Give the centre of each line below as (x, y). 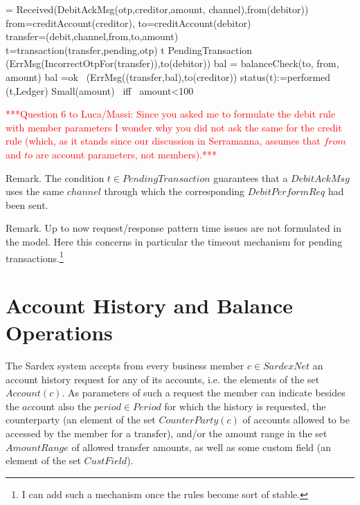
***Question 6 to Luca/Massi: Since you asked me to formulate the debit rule (171, 114)
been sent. (27, 204)
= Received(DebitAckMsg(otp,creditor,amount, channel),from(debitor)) (157, 9)
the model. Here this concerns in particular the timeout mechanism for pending (174, 241)
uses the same (35, 191)
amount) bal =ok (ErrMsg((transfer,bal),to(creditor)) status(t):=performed (168, 76)
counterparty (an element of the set (81, 420)
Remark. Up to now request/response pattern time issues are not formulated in (174, 228)
